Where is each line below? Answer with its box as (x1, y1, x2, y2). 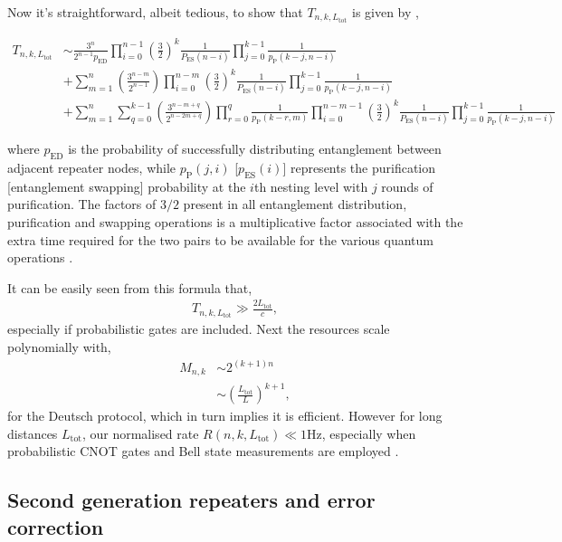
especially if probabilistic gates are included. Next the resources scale (7, 319, 390, 338)
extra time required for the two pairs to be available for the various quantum (7, 230, 433, 249)
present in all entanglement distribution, (183, 195, 407, 214)
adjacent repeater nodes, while (7, 157, 176, 176)
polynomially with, (7, 337, 111, 356)
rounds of (381, 176, 433, 195)
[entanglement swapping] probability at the (7, 176, 246, 195)
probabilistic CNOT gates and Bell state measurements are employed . (7, 442, 399, 461)
